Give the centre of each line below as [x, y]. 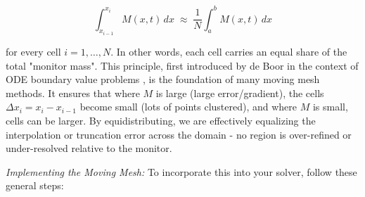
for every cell [33, 51]
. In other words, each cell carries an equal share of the [229, 51]
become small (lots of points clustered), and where [188, 107]
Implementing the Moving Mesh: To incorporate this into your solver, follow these [181, 171]
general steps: [35, 185]
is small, [330, 107]
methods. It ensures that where [73, 93]
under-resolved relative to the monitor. [89, 148]
